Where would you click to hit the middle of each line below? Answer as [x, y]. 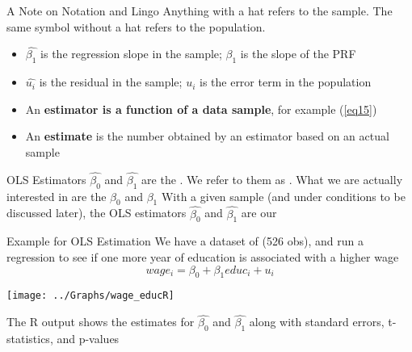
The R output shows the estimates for [101, 322]
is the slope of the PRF [298, 54]
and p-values [88, 339]
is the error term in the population [285, 82]
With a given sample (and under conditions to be [283, 196]
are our [259, 213]
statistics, [30, 339]
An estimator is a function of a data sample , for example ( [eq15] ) [201, 109]
